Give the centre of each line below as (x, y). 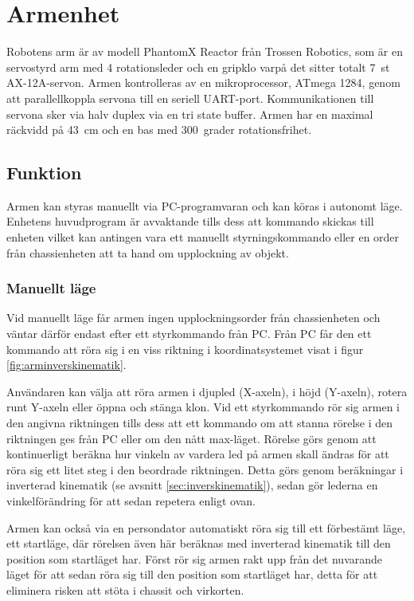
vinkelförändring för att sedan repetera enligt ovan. (131, 501)
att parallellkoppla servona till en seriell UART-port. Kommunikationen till (190, 98)
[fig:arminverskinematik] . (66, 365)
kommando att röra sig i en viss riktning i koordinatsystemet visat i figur (185, 349)
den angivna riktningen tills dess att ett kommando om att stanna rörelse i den (200, 423)
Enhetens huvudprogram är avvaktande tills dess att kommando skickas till (190, 221)
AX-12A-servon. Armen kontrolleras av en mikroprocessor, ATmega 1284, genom (203, 82)
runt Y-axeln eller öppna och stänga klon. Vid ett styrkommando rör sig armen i (203, 407)
